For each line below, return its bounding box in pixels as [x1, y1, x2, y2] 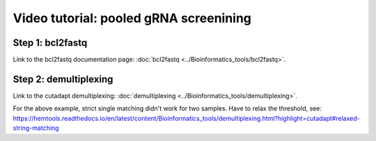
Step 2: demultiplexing [13, 73, 113, 85]
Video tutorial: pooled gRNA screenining [13, 10, 252, 26]
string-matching [13, 124, 59, 132]
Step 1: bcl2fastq [13, 37, 88, 49]
